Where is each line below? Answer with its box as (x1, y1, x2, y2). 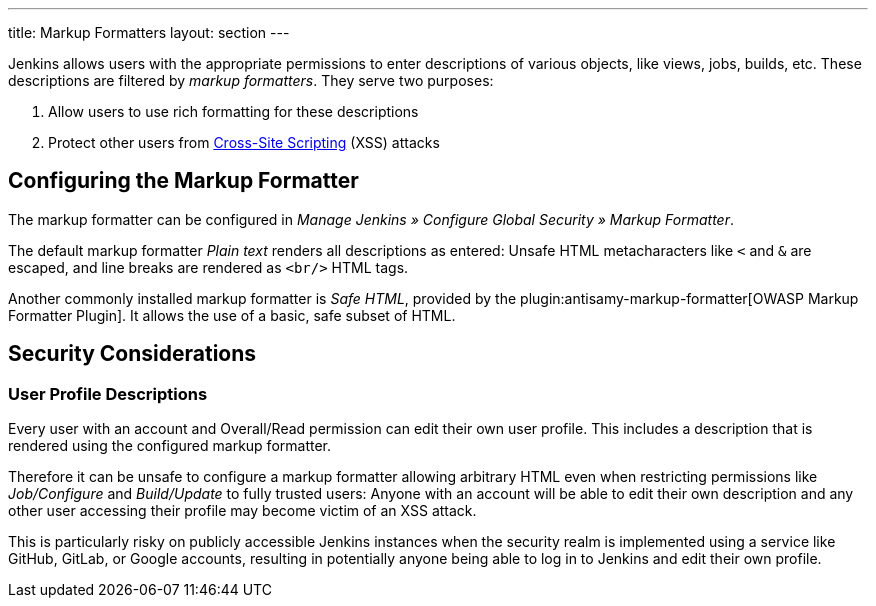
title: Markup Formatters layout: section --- (8, 24, 290, 41)
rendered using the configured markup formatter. (8, 437, 332, 455)
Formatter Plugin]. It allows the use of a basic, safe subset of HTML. (8, 306, 456, 324)
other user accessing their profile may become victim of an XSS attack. (8, 502, 477, 520)
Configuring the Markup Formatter (8, 168, 359, 194)
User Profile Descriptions (8, 383, 208, 404)
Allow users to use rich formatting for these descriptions (48, 103, 419, 120)
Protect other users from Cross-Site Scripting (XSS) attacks (48, 134, 440, 151)
